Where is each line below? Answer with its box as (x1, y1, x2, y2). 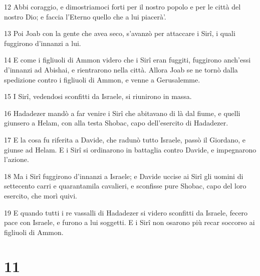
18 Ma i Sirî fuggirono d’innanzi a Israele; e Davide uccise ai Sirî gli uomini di (4, 170, 243, 181)
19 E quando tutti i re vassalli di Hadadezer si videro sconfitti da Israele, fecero (4, 207, 248, 217)
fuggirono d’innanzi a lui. (4, 37, 81, 48)
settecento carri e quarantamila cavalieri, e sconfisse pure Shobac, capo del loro (4, 180, 246, 191)
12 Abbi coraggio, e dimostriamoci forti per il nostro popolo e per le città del (4, 1, 241, 11)
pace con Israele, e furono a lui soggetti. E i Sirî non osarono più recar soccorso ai (4, 217, 255, 227)
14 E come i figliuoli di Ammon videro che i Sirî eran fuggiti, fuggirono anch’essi (4, 54, 251, 65)
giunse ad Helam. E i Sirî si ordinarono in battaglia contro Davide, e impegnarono (4, 144, 256, 154)
